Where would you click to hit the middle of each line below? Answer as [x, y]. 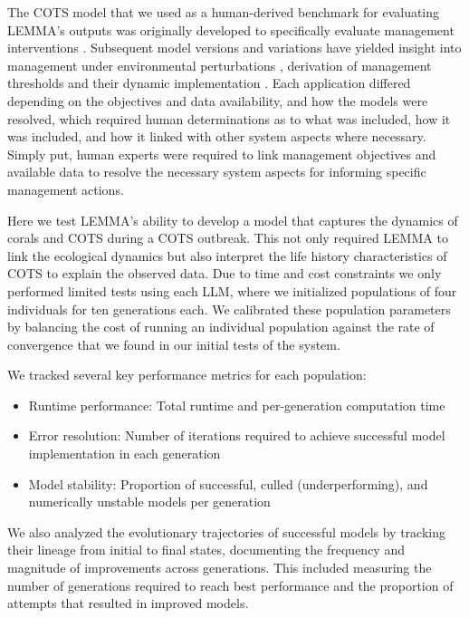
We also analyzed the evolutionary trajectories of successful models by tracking [226, 531]
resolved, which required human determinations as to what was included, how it [229, 118]
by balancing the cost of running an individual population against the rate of [221, 327]
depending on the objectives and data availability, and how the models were [218, 100]
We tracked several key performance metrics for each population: [187, 375]
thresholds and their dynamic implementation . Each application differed [209, 83]
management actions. [66, 189]
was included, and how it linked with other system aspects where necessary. [217, 136]
